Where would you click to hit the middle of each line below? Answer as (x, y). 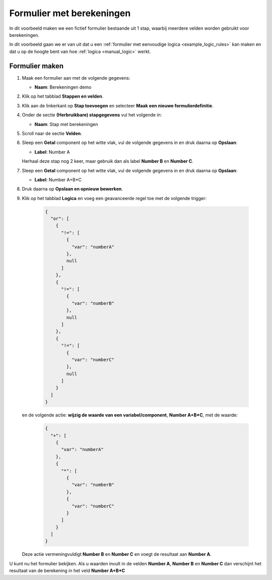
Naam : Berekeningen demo (63, 87)
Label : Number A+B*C (58, 179)
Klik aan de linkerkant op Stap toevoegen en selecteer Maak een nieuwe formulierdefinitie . (118, 105)
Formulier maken (37, 66)
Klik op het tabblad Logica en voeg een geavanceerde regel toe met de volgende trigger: (114, 198)
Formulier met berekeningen (70, 13)
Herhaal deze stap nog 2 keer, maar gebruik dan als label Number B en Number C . (108, 161)
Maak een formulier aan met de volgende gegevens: (76, 78)
